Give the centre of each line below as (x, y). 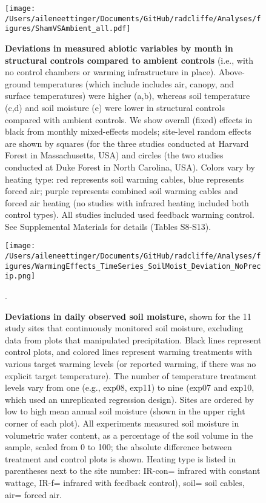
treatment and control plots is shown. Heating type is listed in (121, 458)
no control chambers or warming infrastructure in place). (111, 72)
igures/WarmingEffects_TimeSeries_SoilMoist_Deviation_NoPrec (133, 266)
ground (18, 83)
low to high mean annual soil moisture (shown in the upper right (125, 411)
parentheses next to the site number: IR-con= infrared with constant (133, 471)
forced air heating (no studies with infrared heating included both (127, 202)
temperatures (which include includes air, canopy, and (134, 83)
